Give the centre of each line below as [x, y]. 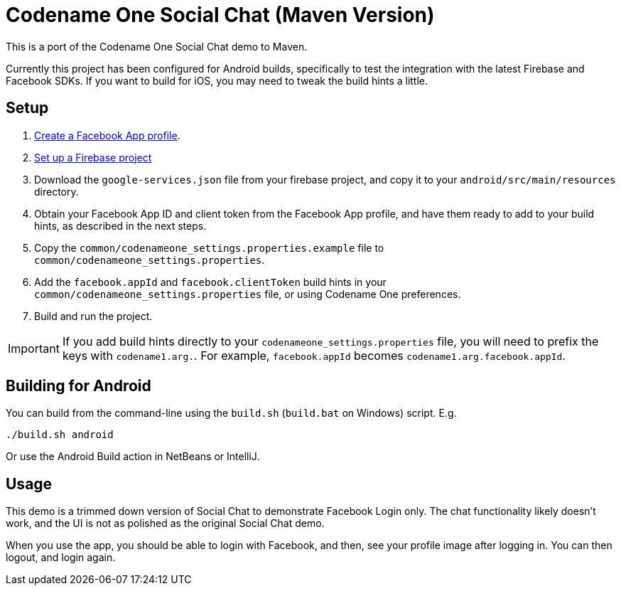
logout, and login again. [61, 558]
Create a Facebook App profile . [107, 135]
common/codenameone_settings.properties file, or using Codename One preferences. [248, 294]
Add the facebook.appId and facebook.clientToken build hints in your [210, 282]
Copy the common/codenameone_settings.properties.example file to [209, 247]
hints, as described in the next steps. [120, 225]
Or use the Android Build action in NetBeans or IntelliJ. [133, 457]
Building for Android [79, 386]
